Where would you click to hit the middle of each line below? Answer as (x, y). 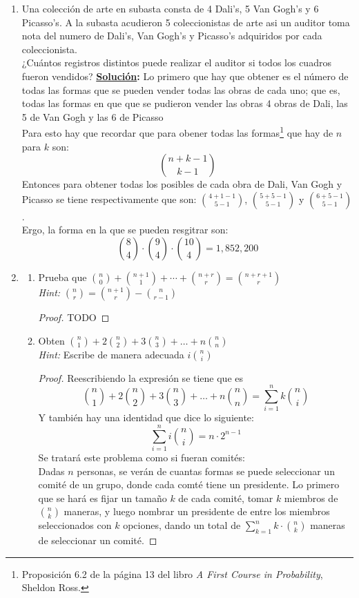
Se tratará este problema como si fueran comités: (142, 457)
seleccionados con (75, 525)
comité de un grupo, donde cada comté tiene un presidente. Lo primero (189, 484)
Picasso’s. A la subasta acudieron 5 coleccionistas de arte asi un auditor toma (186, 22)
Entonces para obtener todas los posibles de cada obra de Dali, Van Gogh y (182, 184)
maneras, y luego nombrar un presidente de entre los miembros (197, 511)
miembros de (311, 498)
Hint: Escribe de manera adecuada (111, 354)
